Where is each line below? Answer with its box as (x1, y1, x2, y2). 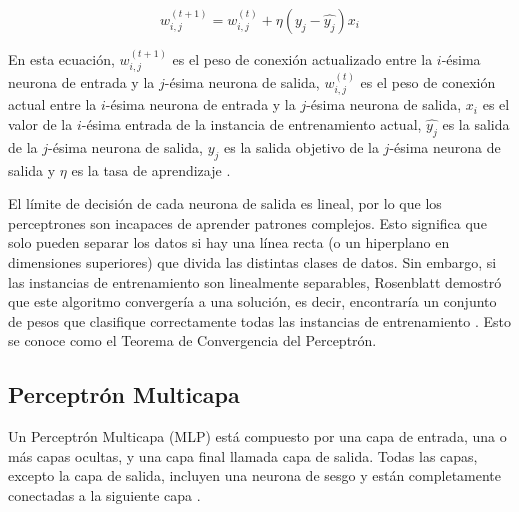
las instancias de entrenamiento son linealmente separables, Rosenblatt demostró (8, 271, 502, 292)
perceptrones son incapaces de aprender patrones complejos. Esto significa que (8, 212, 487, 233)
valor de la (8, 114, 73, 135)
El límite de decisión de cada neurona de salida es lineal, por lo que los (8, 193, 442, 214)
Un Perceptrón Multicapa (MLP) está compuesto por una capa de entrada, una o (8, 426, 507, 447)
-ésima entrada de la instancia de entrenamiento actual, (81, 114, 422, 135)
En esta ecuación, (8, 48, 115, 69)
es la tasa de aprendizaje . (71, 159, 231, 180)
